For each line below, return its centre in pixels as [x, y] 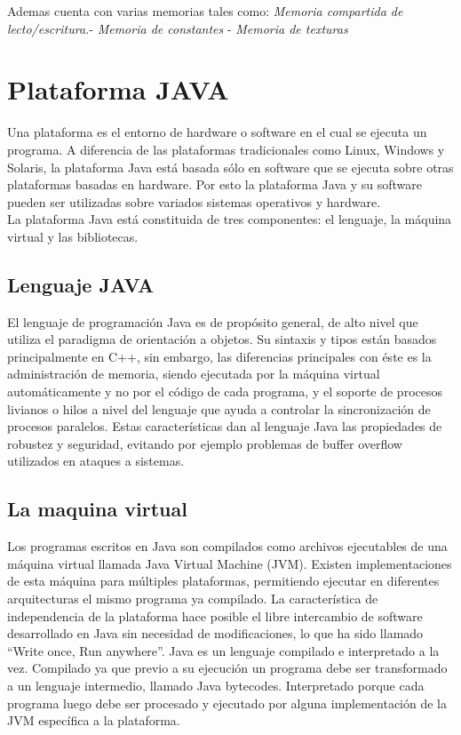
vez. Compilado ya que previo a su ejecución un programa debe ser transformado [227, 668]
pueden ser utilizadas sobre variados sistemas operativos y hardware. [194, 201]
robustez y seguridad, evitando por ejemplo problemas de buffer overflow [205, 443]
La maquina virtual [97, 509]
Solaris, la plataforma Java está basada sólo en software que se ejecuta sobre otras [230, 167]
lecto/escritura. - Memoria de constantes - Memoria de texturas [178, 28]
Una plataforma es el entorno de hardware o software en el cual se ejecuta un [217, 132]
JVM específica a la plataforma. [94, 720]
